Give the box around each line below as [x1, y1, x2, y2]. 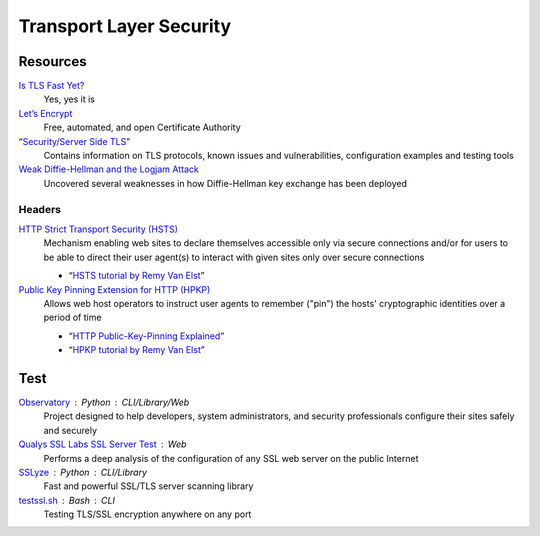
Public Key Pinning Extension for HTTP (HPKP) [18, 283, 211, 295]
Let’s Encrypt [18, 107, 73, 119]
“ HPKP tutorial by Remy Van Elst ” [68, 344, 205, 356]
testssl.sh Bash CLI [18, 494, 115, 506]
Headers [18, 202, 62, 216]
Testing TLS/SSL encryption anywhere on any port [43, 508, 252, 520]
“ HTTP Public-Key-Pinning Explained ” [68, 330, 225, 342]
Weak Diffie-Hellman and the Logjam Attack [18, 163, 199, 175]
